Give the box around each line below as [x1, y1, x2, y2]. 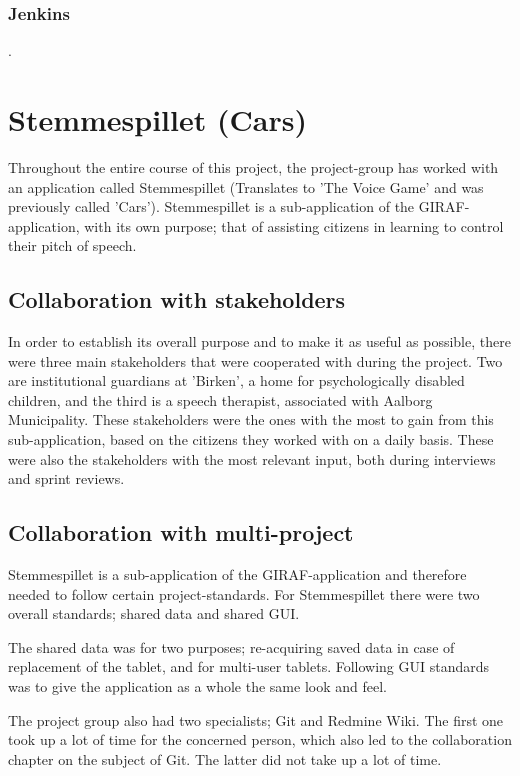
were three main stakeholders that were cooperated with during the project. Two [8, 350, 503, 371]
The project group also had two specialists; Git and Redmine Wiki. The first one [8, 709, 504, 730]
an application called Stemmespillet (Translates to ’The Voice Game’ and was [8, 176, 484, 197]
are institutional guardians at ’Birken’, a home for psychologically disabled [8, 370, 465, 391]
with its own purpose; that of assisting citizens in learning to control [84, 215, 504, 236]
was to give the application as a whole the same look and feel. [8, 676, 387, 697]
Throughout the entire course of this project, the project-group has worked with [8, 156, 499, 177]
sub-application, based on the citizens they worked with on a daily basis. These [8, 429, 494, 450]
